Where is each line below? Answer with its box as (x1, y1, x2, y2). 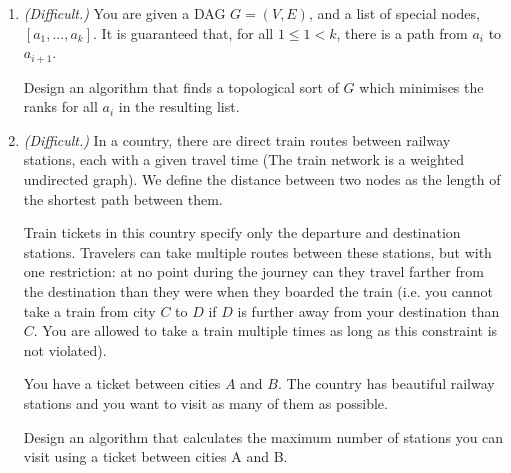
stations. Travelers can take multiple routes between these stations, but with (23, 241, 492, 262)
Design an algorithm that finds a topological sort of (23, 76, 339, 97)
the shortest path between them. (23, 188, 223, 209)
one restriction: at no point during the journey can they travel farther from (23, 261, 484, 282)
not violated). (23, 339, 107, 360)
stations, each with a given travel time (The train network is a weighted (23, 149, 464, 170)
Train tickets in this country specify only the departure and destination (23, 222, 461, 243)
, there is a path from (336, 22, 468, 43)
